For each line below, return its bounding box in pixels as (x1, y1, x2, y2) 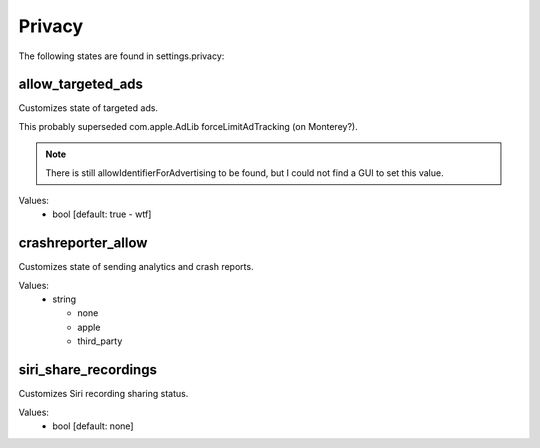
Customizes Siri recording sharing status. (18, 388, 189, 400)
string (52, 293, 77, 305)
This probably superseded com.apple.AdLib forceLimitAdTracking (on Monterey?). (18, 120, 359, 132)
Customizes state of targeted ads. (18, 102, 159, 114)
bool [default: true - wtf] (52, 208, 152, 220)
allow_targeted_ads (18, 76, 144, 93)
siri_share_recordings (18, 361, 157, 379)
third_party (77, 335, 123, 347)
